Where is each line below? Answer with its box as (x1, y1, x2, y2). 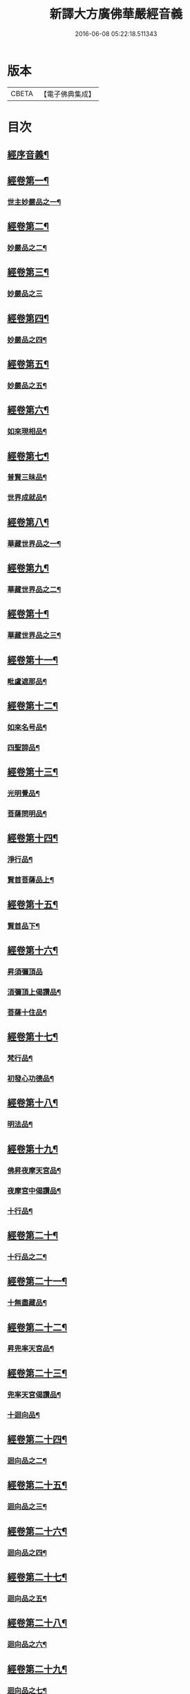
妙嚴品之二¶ (7, 243, 47, 252)
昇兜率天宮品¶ (7, 1344, 54, 1353)
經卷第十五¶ (7, 898, 59, 910)
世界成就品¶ (7, 493, 47, 502)
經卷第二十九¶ (7, 1663, 68, 1675)
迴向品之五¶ (7, 1594, 47, 1603)
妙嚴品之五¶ (7, 381, 47, 390)
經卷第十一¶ (7, 654, 59, 666)
